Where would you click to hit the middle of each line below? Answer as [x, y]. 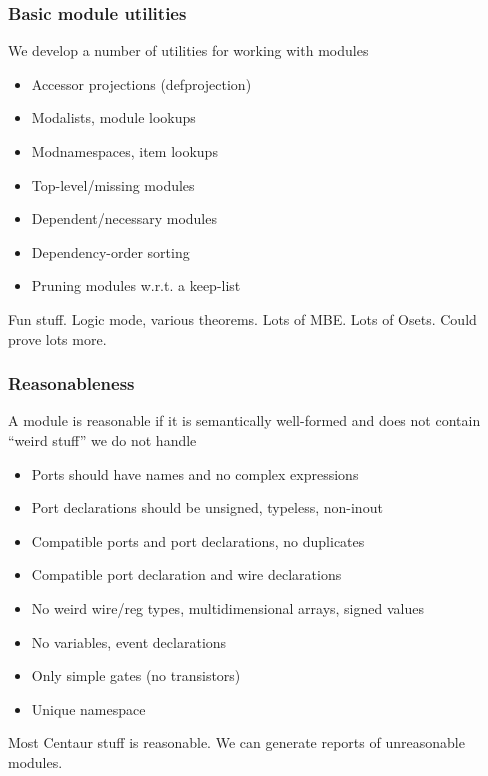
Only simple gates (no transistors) [136, 675]
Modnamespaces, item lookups [124, 151]
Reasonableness [71, 383]
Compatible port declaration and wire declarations [186, 574]
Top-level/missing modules [113, 184]
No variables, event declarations [129, 641]
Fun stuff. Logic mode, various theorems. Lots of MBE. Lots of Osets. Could [242, 318]
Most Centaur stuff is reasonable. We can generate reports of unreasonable [236, 742]
